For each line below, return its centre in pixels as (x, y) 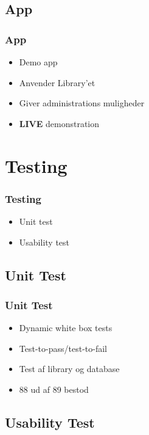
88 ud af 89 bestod (54, 389)
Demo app (38, 62)
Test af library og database (69, 369)
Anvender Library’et (57, 82)
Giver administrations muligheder (82, 103)
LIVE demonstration (59, 123)
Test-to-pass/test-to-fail (63, 348)
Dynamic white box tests (66, 328)
